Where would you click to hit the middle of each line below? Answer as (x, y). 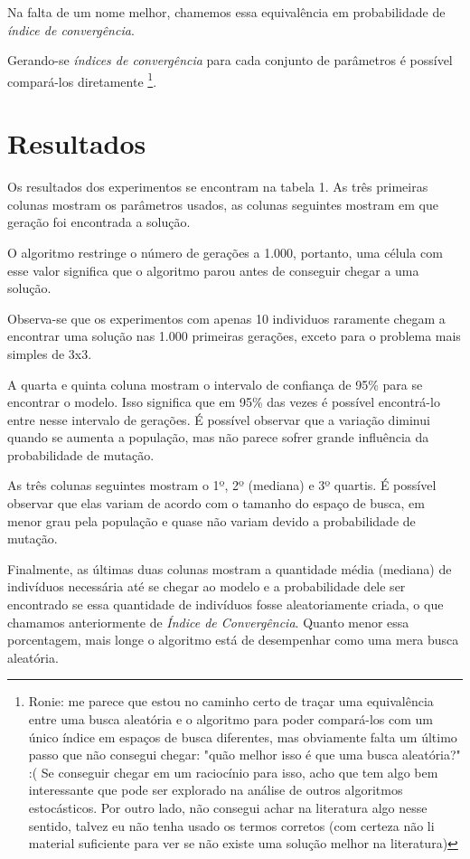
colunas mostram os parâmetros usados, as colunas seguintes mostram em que (223, 204)
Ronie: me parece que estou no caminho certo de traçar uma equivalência (231, 701)
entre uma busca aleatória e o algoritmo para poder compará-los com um (230, 719)
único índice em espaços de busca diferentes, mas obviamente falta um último (243, 736)
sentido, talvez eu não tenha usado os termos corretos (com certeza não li (231, 825)
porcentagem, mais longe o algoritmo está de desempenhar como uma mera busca (233, 640)
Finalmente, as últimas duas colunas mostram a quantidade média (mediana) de (230, 568)
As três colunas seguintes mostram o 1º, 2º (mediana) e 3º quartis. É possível (222, 485)
